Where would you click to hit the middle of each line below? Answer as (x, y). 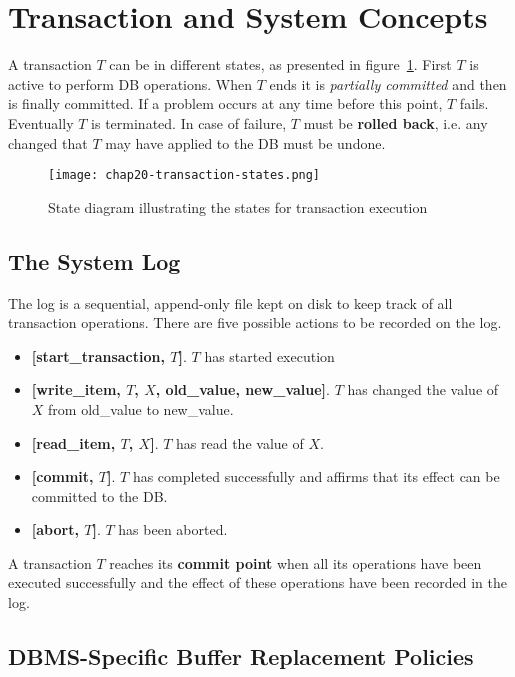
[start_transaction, (98, 355)
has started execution (269, 355)
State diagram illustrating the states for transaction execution (238, 206)
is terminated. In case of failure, (189, 122)
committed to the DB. (99, 495)
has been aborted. (173, 529)
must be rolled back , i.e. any (395, 122)
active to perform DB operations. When (130, 83)
